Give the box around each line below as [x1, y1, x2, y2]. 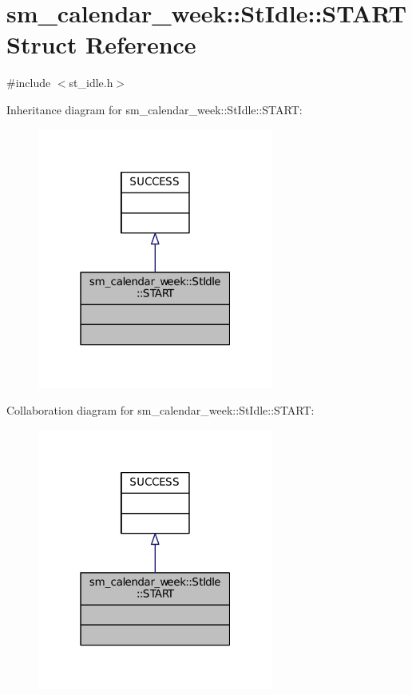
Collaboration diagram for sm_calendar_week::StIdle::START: [6, 402, 315, 419]
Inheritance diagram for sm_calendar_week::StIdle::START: [6, 101, 303, 117]
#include [6, 74, 51, 91]
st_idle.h [69, 74, 113, 91]
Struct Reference [6, 28, 196, 61]
